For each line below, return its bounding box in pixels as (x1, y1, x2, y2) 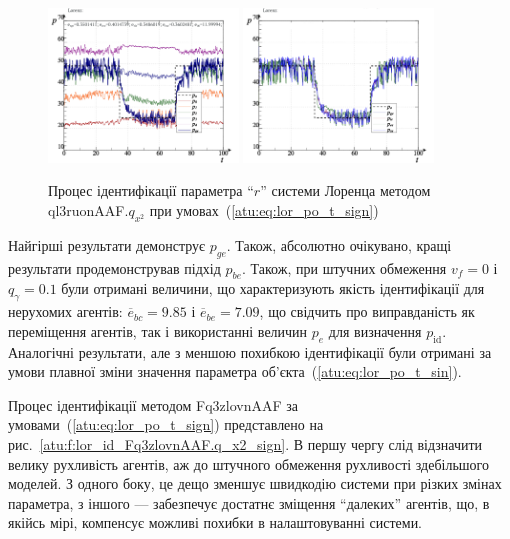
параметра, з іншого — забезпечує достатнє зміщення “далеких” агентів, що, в (8, 492, 490, 513)
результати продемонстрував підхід (8, 257, 221, 278)
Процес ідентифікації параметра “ (48, 180, 254, 201)
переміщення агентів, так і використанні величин (8, 320, 308, 341)
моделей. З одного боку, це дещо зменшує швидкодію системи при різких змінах (8, 473, 502, 494)
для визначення (328, 320, 422, 341)
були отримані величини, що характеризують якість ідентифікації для (61, 278, 485, 299)
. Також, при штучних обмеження (242, 257, 447, 278)
